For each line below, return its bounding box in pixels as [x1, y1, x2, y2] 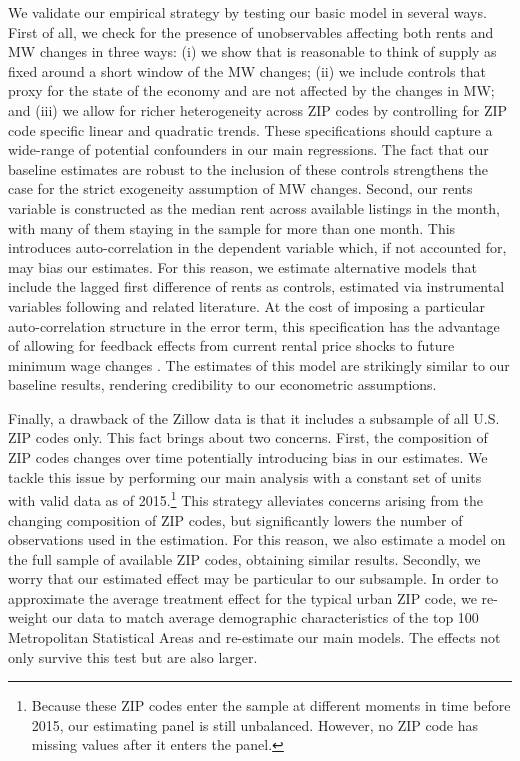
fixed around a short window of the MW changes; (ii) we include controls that [8, 60, 486, 81]
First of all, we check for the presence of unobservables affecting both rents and [8, 21, 494, 42]
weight [8, 607, 48, 628]
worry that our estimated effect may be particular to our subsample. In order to [8, 568, 499, 589]
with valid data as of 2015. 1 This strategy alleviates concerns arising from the [8, 487, 484, 510]
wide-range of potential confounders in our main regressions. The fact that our [8, 139, 489, 160]
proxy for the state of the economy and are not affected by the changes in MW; [8, 80, 495, 101]
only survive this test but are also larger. [8, 646, 258, 667]
